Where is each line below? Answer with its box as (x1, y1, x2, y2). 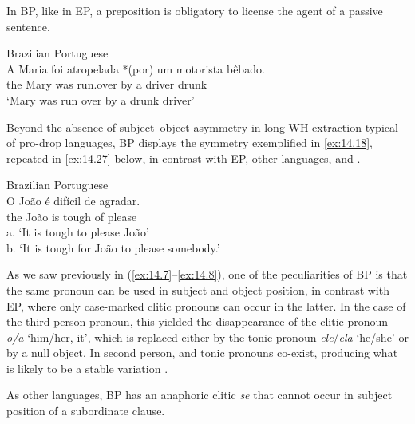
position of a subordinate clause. (6, 402, 165, 419)
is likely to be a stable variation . (6, 359, 168, 376)
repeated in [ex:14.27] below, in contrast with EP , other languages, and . (6, 149, 361, 166)
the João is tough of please (6, 208, 137, 224)
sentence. (6, 18, 50, 34)
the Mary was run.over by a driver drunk (6, 76, 207, 93)
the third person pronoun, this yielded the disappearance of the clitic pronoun (6, 313, 389, 330)
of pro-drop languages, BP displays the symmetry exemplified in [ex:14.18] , (6, 134, 373, 151)
